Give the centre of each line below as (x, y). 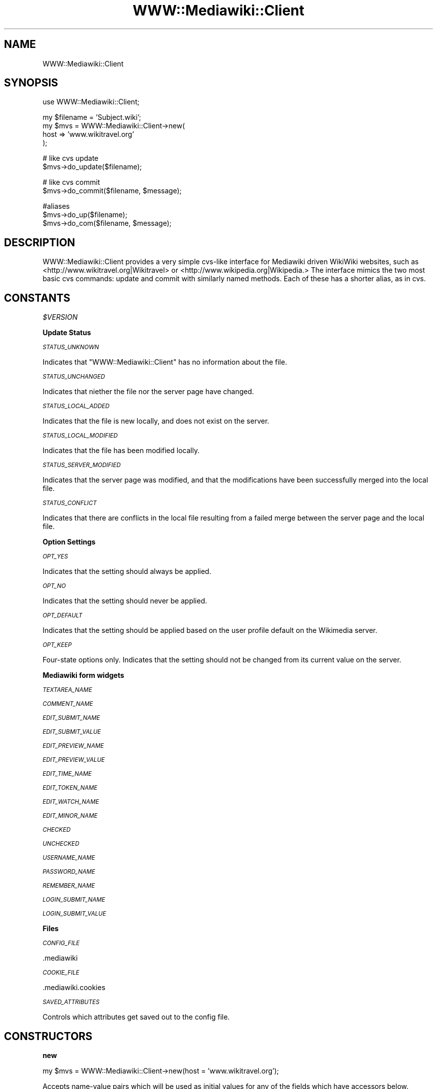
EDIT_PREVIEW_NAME (73, 746)
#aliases (56, 206)
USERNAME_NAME (69, 858)
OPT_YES (55, 557)
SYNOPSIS (31, 83)
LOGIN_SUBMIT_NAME (74, 900)
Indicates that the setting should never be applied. (125, 601)
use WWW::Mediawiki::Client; (91, 102)
